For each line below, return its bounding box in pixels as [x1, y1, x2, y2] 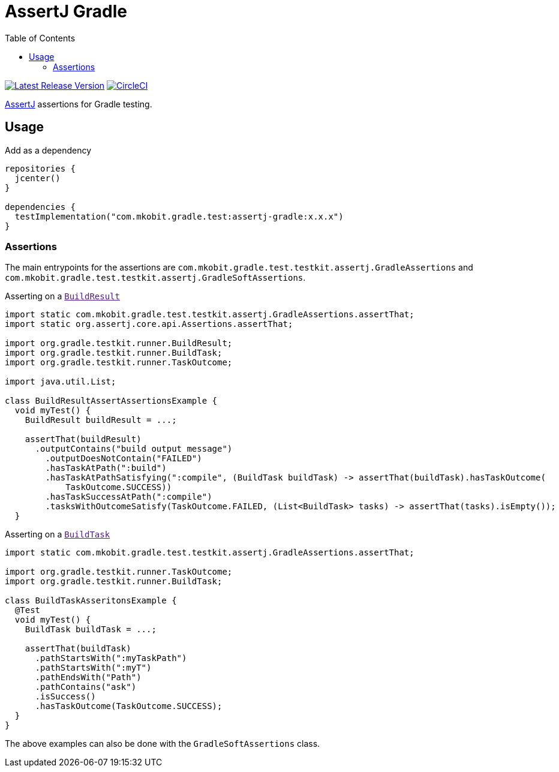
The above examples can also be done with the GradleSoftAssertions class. [5, 738, 320, 749]
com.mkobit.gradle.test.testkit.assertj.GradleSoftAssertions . [5, 272, 306, 283]
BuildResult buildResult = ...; [25, 415, 177, 425]
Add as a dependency [5, 145, 92, 155]
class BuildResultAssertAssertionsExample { [5, 396, 218, 406]
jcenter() [14, 173, 61, 183]
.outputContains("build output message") [35, 444, 233, 454]
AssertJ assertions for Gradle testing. [5, 98, 152, 109]
